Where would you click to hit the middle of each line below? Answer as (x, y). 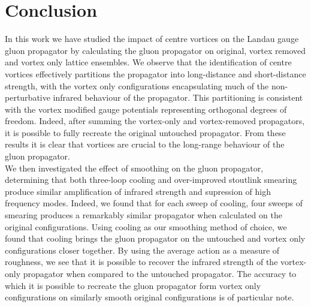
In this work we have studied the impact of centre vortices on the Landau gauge (152, 39)
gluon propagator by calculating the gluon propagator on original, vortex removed (155, 50)
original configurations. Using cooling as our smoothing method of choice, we (146, 226)
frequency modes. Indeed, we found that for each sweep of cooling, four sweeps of (154, 203)
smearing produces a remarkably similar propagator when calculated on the (144, 215)
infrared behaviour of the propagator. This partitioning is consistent (178, 97)
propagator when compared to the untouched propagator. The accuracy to (160, 273)
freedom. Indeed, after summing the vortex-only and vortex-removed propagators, (155, 121)
